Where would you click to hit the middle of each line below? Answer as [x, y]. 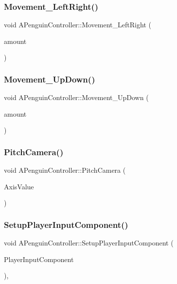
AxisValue [19, 186]
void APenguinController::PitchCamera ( [65, 170]
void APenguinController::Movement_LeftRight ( [78, 25]
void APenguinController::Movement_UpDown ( [76, 97]
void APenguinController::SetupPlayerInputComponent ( [89, 243]
